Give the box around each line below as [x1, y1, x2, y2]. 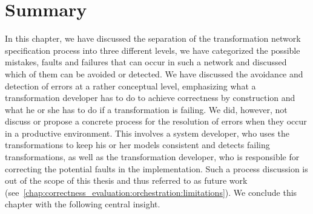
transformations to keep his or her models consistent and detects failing [5, 138, 270, 151]
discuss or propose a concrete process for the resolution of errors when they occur [5, 115, 307, 128]
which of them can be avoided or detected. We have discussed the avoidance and [5, 67, 303, 80]
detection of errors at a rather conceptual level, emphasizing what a [5, 79, 256, 92]
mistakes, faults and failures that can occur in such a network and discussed [5, 56, 287, 68]
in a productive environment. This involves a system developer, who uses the [5, 126, 289, 139]
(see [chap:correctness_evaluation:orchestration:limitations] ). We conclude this [5, 186, 297, 198]
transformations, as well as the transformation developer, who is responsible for [5, 151, 300, 163]
